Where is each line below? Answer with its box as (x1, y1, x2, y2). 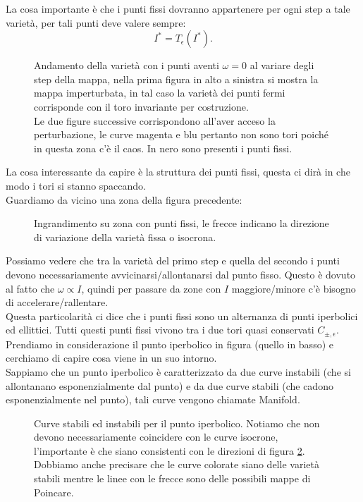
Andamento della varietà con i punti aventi (34, 58, 219, 73)
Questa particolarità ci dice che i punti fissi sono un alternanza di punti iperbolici (6, 308, 358, 323)
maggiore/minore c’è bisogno (231, 281, 356, 295)
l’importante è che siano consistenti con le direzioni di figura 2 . (34, 443, 305, 458)
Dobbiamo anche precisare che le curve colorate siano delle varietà (34, 457, 319, 472)
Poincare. (34, 484, 74, 499)
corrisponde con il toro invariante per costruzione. (34, 99, 249, 114)
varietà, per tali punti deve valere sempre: (6, 15, 186, 30)
